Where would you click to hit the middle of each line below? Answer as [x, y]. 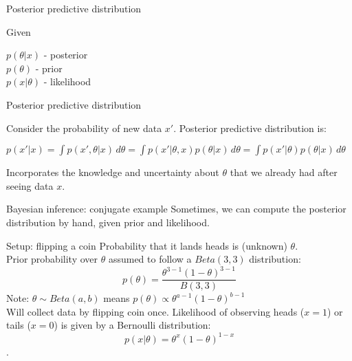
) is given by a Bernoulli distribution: [132, 325]
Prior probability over [52, 259]
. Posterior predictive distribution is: [250, 128]
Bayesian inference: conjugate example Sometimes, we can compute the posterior [176, 209]
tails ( [19, 325]
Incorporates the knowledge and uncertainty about [113, 172]
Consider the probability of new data [84, 128]
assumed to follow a [150, 259]
